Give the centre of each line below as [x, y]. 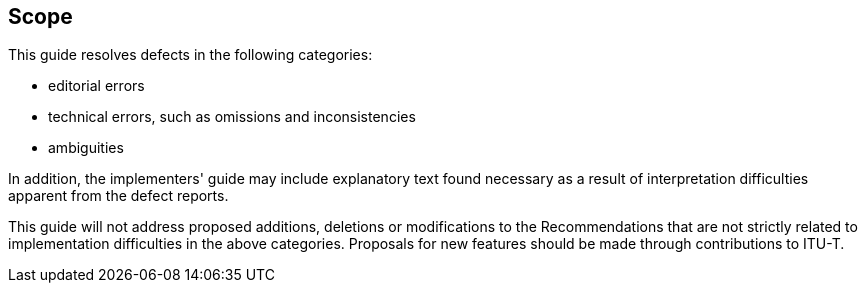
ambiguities [86, 148]
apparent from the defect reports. [118, 196]
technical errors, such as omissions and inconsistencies [232, 117]
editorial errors [96, 86]
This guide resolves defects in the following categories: [190, 55]
